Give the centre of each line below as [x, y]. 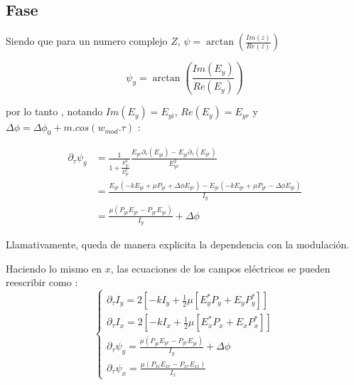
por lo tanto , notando [54, 111]
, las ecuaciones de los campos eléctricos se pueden [220, 268]
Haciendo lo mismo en [54, 268]
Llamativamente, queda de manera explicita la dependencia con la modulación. [178, 244]
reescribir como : [42, 282]
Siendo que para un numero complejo [87, 41]
